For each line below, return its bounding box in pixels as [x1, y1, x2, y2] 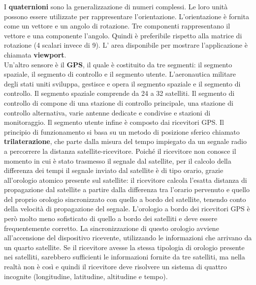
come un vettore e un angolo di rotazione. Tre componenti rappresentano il [4, 21, 230, 31]
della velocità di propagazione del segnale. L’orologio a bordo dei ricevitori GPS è [4, 203, 250, 214]
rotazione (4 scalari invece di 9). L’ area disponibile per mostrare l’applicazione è [4, 40, 248, 50]
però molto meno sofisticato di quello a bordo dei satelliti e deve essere [4, 213, 218, 224]
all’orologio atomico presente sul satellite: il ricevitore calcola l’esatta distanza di [4, 174, 247, 185]
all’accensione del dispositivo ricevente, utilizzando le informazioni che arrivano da [4, 232, 252, 243]
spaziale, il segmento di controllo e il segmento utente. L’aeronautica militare [4, 69, 236, 79]
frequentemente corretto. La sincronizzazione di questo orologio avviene [4, 223, 219, 233]
